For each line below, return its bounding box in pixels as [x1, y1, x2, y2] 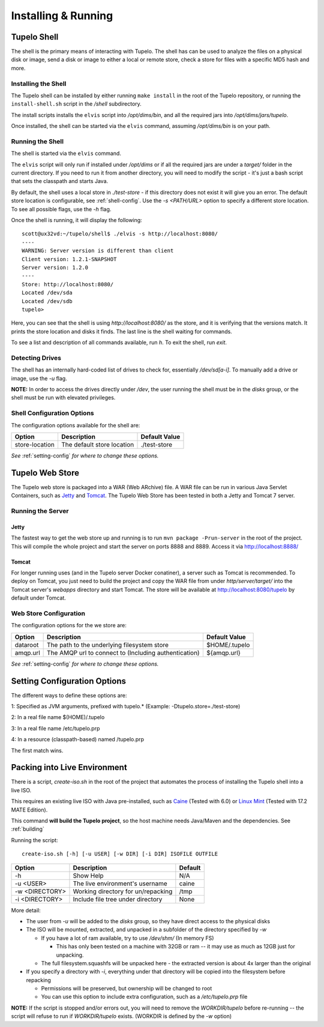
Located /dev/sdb [22, 298, 73, 304]
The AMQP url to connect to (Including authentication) [47, 648, 200, 657]
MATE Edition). [11, 806, 48, 813]
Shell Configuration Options [11, 409, 94, 417]
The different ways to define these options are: [11, 691, 127, 699]
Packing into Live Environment [11, 762, 127, 773]
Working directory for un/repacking [73, 887, 173, 896]
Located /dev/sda [22, 289, 73, 297]
